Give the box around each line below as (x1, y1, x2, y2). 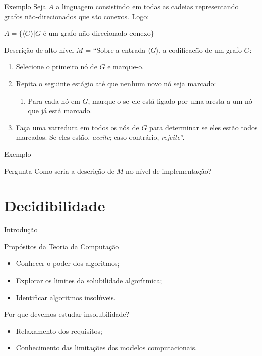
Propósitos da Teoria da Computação (4, 241, 119, 251)
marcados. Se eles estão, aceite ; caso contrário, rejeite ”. (16, 132, 185, 142)
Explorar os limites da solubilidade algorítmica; (16, 275, 162, 286)
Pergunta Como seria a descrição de (4, 165, 114, 176)
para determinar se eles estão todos (149, 122, 258, 132)
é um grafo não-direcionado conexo (43, 28, 151, 38)
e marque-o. (107, 61, 144, 72)
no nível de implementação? (125, 165, 212, 176)
